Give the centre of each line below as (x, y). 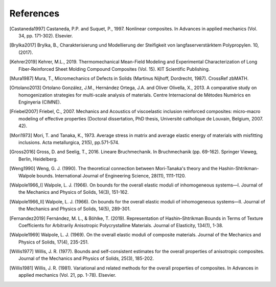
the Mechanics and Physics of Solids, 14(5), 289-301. (75, 209)
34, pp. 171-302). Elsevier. (46, 35)
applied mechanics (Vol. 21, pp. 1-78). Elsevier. (67, 275)
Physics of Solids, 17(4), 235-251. (54, 242)
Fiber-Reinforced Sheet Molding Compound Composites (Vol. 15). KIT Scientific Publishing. (114, 69)
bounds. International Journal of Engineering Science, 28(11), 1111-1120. (111, 176)
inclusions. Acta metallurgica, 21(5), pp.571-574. (69, 142)
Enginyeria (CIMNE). (40, 102)
